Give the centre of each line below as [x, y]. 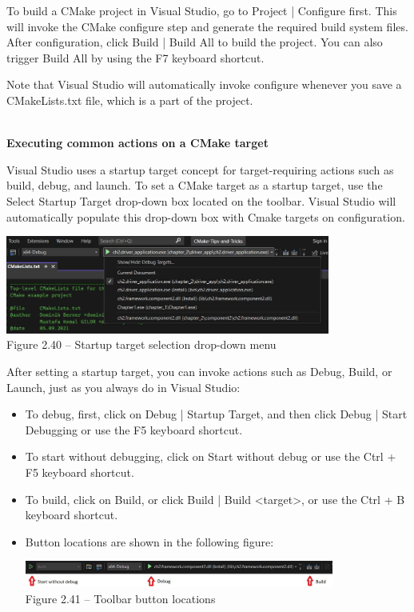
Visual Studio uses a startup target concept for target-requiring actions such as [200, 169]
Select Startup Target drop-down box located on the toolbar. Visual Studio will [201, 200]
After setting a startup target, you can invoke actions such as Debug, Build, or [199, 371]
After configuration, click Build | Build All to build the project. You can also [195, 42]
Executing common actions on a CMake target [137, 143]
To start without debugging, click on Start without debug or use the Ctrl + [211, 456]
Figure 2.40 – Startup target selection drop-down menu [141, 344]
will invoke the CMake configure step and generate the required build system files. [207, 26]
